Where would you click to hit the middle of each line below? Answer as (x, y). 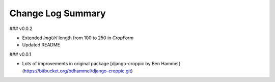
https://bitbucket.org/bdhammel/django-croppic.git (77, 71)
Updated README (41, 45)
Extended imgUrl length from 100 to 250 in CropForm (78, 38)
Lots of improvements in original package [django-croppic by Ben (91, 64)
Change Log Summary (58, 13)
